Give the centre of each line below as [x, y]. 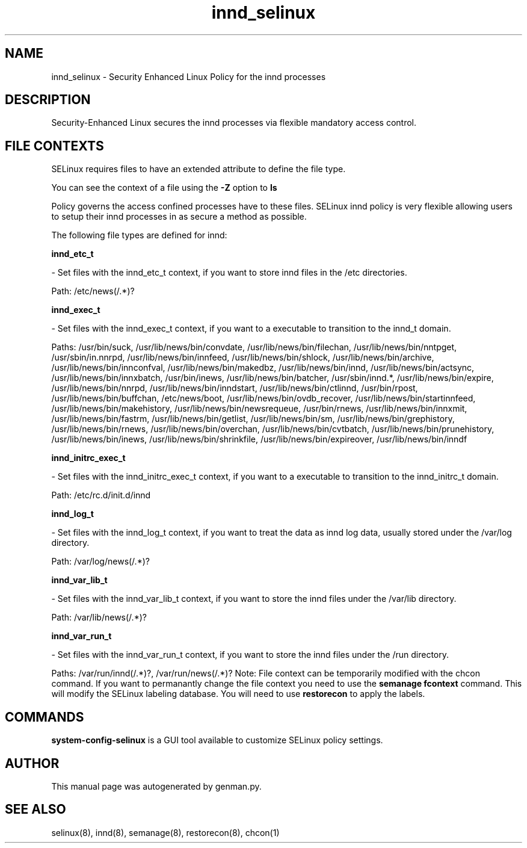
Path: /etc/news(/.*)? [93, 291]
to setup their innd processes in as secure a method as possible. [179, 217]
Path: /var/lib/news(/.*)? [99, 617]
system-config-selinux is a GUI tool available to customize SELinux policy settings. [217, 740]
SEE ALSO [35, 809]
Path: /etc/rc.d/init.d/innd [101, 495]
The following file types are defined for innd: [139, 235]
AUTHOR [32, 763]
